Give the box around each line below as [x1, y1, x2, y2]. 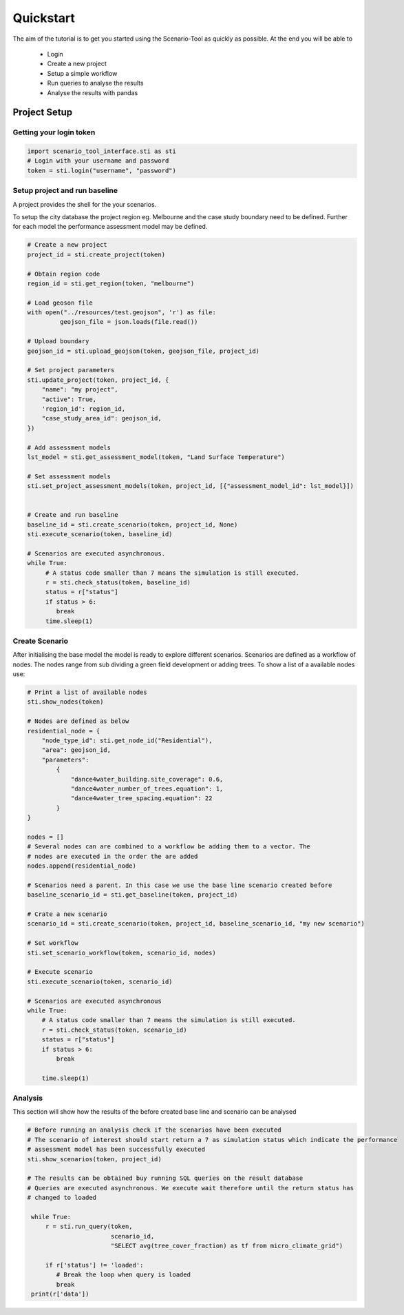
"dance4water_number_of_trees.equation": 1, [70, 784, 224, 793]
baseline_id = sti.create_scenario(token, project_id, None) [27, 520, 238, 529]
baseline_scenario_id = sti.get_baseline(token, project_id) [27, 891, 238, 899]
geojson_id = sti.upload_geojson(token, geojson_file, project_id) [27, 347, 260, 355]
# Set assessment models [27, 472, 111, 480]
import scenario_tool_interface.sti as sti [27, 147, 177, 155]
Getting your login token [12, 128, 96, 137]
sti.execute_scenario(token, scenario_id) [27, 977, 173, 986]
